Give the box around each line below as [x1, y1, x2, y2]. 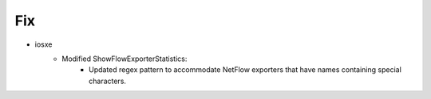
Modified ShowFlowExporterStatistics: [61, 54, 188, 63]
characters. [89, 76, 127, 86]
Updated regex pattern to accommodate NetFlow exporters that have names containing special [89, 65, 402, 74]
